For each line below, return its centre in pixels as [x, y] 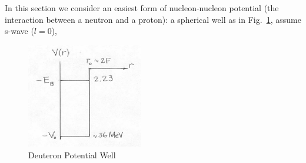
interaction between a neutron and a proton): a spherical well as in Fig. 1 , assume [153, 19]
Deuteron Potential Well [72, 154]
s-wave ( [19, 31]
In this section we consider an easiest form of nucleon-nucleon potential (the [142, 8]
